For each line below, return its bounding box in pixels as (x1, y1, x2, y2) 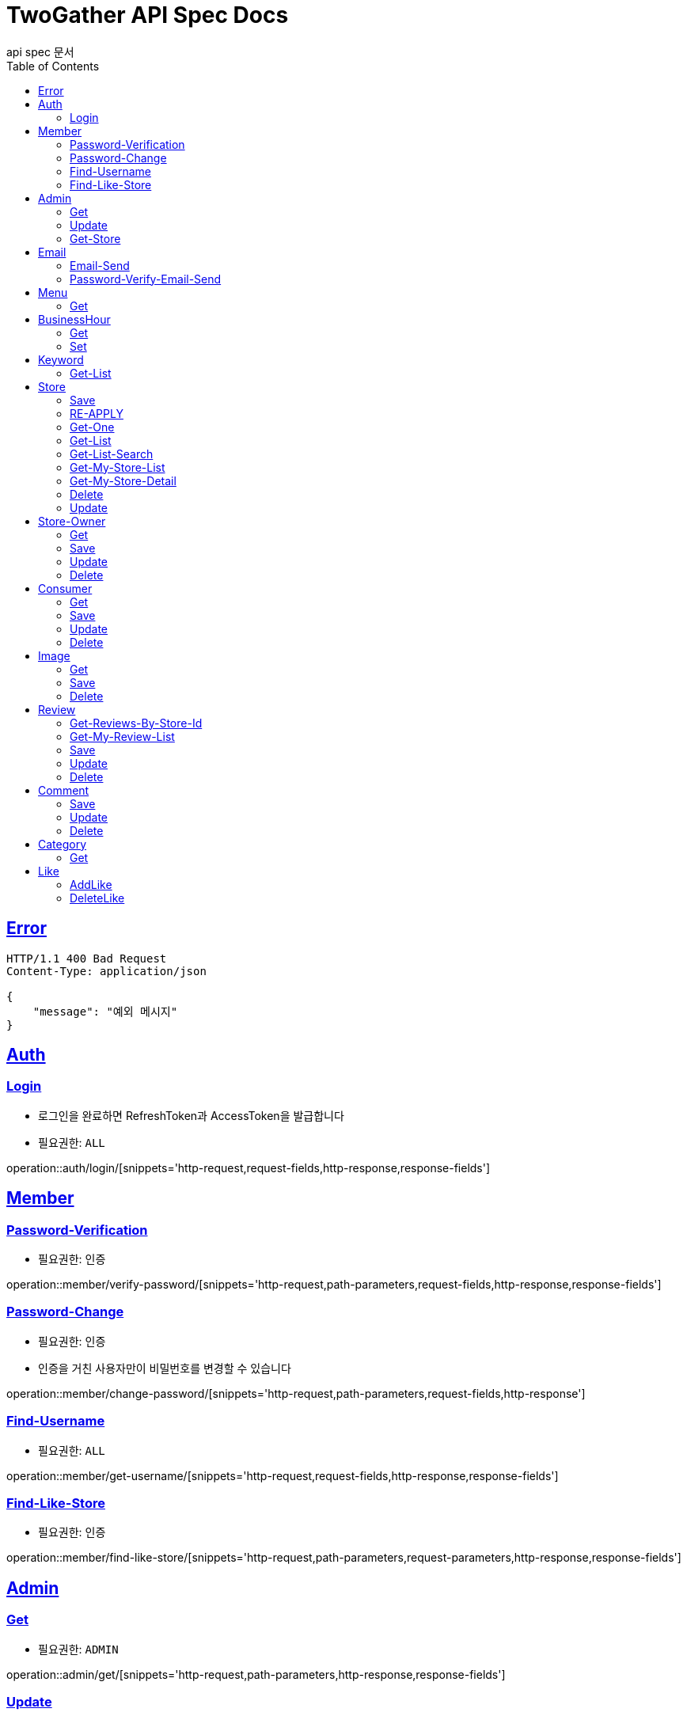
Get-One (70, 420, 115, 434)
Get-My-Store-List (70, 460, 165, 474)
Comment (38, 783, 89, 797)
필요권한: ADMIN (38, 1642, 119, 1656)
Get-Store (70, 231, 121, 245)
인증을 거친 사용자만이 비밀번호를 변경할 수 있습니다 (38, 1361, 291, 1375)
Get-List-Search (70, 446, 154, 461)
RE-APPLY (70, 406, 123, 420)
